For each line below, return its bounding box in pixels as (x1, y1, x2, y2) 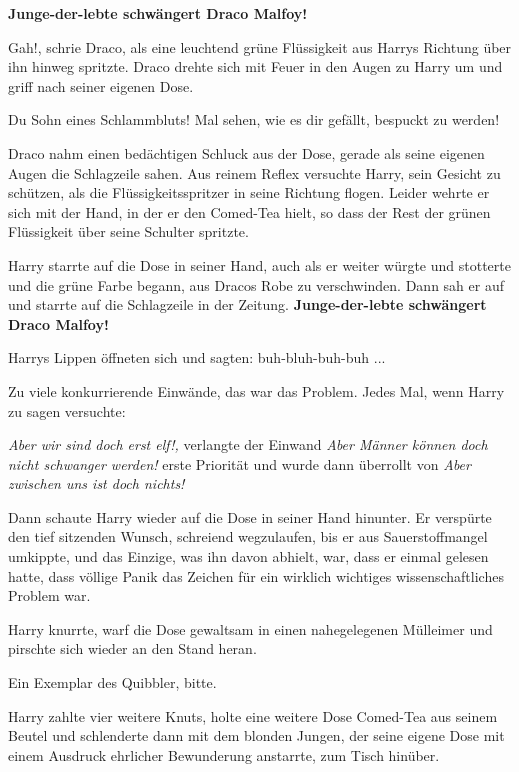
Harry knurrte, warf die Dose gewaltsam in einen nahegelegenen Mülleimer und (8, 618, 493, 639)
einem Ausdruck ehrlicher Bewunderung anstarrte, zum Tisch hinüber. (8, 744, 440, 765)
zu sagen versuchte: (8, 400, 126, 421)
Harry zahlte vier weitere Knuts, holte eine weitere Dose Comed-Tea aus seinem (8, 705, 498, 726)
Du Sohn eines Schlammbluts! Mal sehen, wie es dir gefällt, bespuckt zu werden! (8, 109, 500, 130)
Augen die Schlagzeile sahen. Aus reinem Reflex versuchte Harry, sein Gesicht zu (8, 162, 501, 183)
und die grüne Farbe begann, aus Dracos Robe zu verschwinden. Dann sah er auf (8, 274, 504, 295)
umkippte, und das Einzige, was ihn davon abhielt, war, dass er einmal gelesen (8, 546, 489, 567)
